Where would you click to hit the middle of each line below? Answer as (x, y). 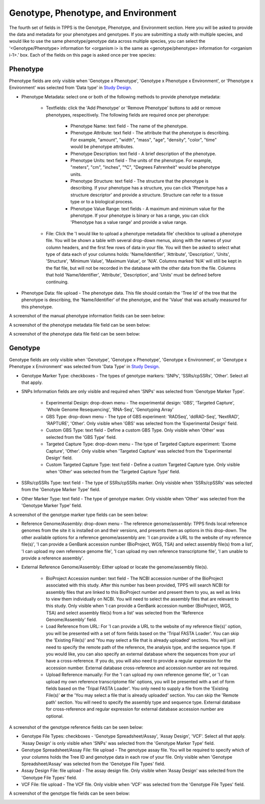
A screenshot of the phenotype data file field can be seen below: (75, 334)
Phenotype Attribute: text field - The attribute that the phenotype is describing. (150, 133)
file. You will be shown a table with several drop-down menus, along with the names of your (139, 241)
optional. (55, 716)
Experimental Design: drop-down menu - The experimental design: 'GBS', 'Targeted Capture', (140, 402)
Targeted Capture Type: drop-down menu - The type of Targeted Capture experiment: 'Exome (141, 444)
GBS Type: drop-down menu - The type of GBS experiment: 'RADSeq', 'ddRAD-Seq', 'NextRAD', (143, 416)
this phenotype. (37, 307)
